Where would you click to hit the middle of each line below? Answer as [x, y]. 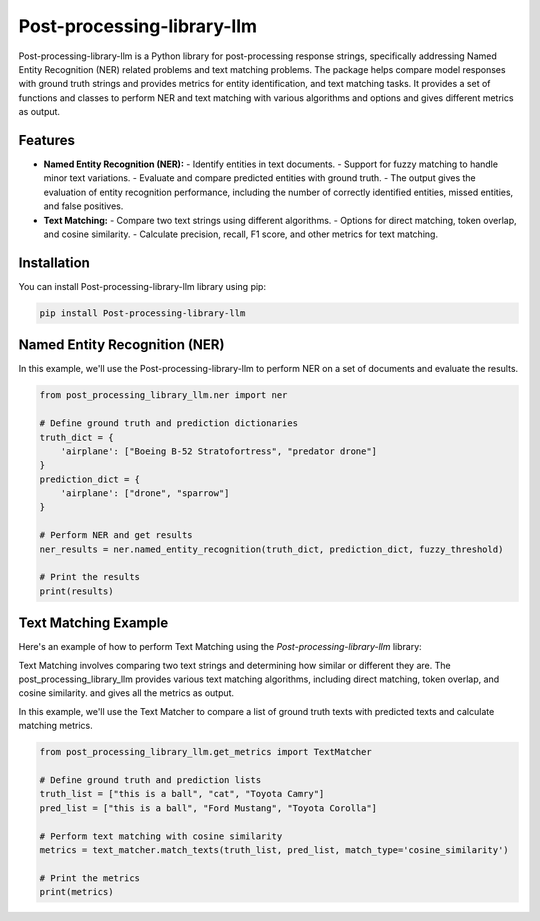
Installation [54, 262]
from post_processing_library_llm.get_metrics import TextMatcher [205, 752]
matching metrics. [56, 726]
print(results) [76, 591]
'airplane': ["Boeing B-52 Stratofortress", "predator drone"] [219, 451]
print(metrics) [76, 892]
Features [46, 140]
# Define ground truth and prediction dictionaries [169, 423]
